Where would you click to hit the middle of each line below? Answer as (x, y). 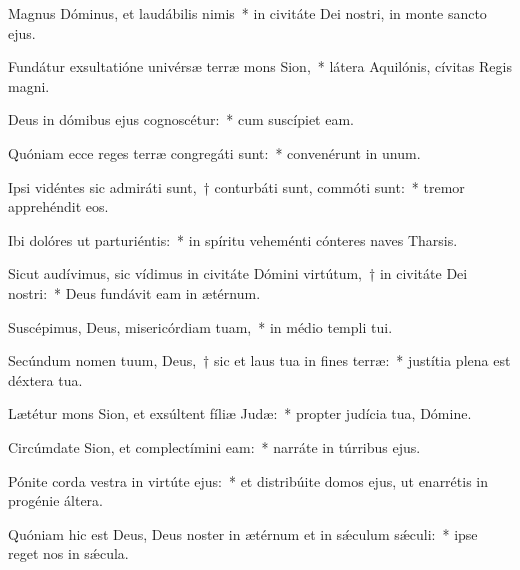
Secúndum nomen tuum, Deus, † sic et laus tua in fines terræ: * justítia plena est (259, 360)
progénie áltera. (55, 500)
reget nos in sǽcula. (68, 553)
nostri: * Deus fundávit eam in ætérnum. (134, 292)
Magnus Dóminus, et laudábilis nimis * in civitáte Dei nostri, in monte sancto (247, 13)
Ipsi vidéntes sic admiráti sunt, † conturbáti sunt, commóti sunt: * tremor (236, 186)
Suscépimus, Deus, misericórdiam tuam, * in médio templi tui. (200, 326)
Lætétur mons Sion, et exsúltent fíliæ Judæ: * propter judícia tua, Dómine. (240, 413)
